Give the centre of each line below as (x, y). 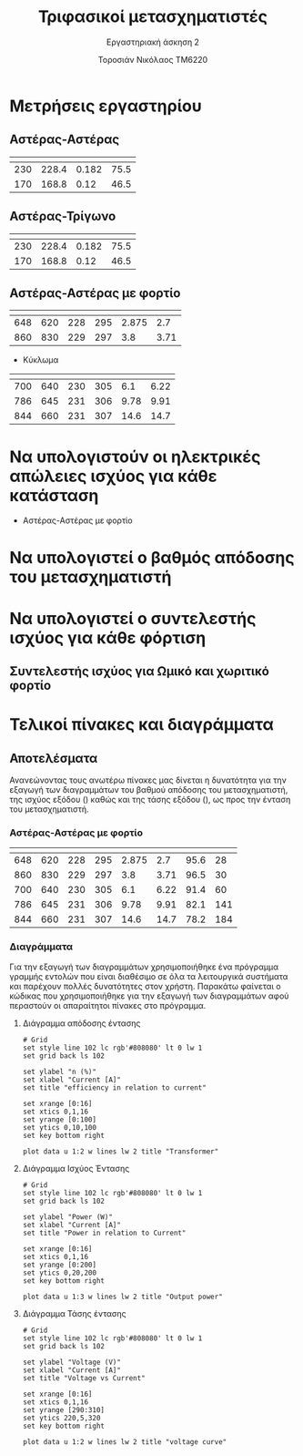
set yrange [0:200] (60, 1265)
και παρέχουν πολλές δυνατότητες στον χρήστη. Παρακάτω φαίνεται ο (145, 986)
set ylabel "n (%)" (60, 1071)
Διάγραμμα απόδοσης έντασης (81, 1023)
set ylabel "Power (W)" (68, 1217)
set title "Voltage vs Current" (84, 1378)
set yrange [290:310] (63, 1410)
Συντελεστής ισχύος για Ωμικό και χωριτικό (140, 672)
